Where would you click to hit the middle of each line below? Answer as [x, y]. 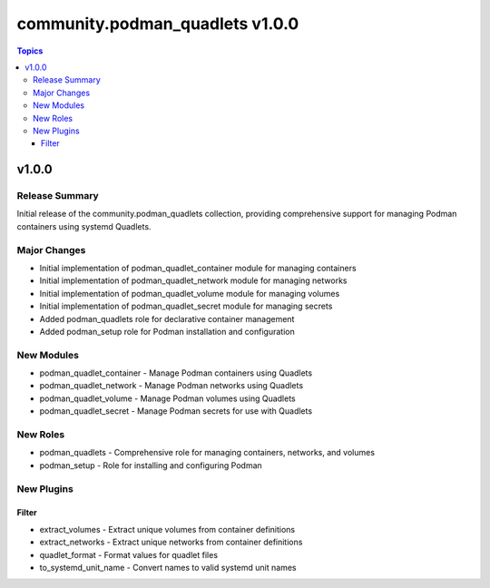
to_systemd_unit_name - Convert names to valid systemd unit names [168, 567]
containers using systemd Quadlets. [84, 226]
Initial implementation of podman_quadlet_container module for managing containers [198, 268]
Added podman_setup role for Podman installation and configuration [167, 331]
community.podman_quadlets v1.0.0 [158, 24]
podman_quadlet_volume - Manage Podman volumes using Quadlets [167, 398]
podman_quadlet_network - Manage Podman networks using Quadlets [171, 386]
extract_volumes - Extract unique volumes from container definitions [167, 529]
